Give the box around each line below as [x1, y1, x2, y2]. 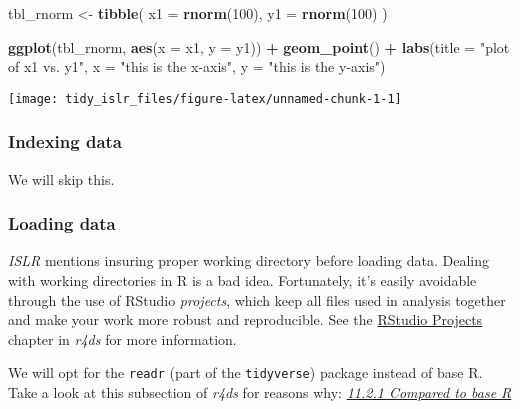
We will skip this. [8, 168, 115, 189]
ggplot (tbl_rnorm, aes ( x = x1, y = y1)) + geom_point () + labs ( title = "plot [8, 36, 510, 57]
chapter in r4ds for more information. [8, 328, 237, 349]
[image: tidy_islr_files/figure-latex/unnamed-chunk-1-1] [8, 91, 402, 106]
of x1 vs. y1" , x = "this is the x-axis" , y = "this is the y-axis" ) [8, 56, 386, 77]
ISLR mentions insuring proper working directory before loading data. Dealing [8, 250, 489, 271]
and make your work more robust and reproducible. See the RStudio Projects [8, 309, 483, 330]
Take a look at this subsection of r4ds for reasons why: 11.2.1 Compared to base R [8, 382, 512, 403]
